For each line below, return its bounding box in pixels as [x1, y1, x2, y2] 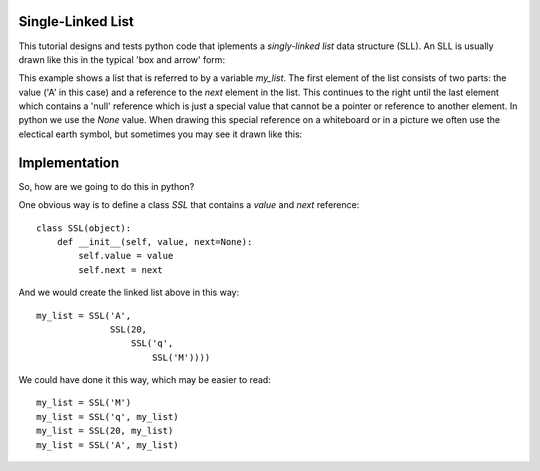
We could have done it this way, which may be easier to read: [18, 374, 272, 386]
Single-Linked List [18, 13, 134, 30]
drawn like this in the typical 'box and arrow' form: [18, 53, 225, 65]
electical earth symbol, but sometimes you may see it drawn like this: [18, 128, 303, 140]
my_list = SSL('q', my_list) [36, 411, 179, 422]
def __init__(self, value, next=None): [56, 236, 253, 247]
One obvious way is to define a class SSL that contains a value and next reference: [18, 199, 360, 211]
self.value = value [78, 250, 174, 262]
